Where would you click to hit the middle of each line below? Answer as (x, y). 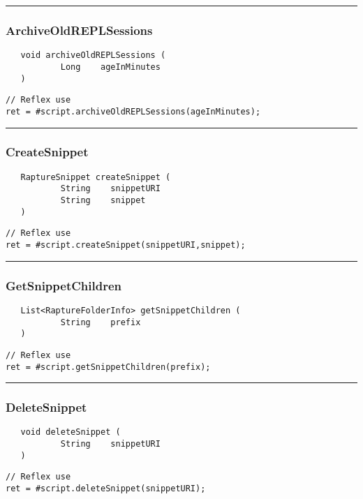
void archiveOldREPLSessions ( (93, 55)
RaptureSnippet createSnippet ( (96, 177)
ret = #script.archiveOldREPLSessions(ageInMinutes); (133, 111)
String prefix (101, 322)
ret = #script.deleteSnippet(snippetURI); (106, 489)
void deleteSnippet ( (71, 432)
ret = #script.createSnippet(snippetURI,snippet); (126, 245)
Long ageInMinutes (110, 67)
